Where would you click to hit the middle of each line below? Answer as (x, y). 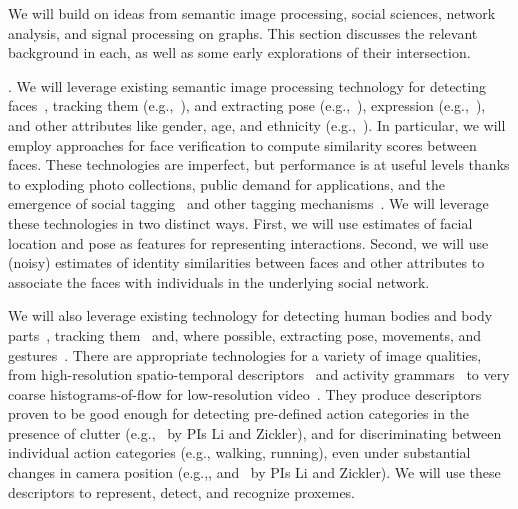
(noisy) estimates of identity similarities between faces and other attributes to (246, 262)
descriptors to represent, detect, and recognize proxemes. (182, 491)
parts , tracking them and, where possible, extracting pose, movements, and (245, 334)
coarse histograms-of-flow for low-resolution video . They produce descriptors (245, 393)
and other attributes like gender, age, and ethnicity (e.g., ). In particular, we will (257, 124)
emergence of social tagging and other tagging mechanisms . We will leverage (248, 203)
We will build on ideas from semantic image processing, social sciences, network (252, 13)
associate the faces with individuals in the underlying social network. (219, 281)
